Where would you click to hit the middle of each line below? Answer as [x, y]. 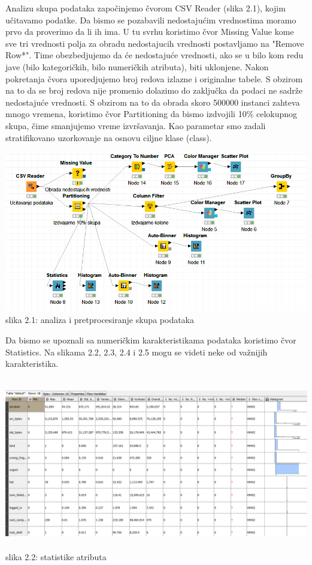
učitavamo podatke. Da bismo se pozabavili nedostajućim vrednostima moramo [151, 20]
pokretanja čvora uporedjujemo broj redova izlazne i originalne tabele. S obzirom [154, 78]
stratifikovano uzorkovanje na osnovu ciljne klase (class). [109, 137]
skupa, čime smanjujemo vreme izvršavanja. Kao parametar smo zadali [136, 125]
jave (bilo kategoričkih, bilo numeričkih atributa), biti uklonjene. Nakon [137, 66]
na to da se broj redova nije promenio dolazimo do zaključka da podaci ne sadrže [154, 90]
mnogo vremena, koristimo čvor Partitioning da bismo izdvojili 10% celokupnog [152, 114]
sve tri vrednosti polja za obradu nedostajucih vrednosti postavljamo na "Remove [155, 43]
